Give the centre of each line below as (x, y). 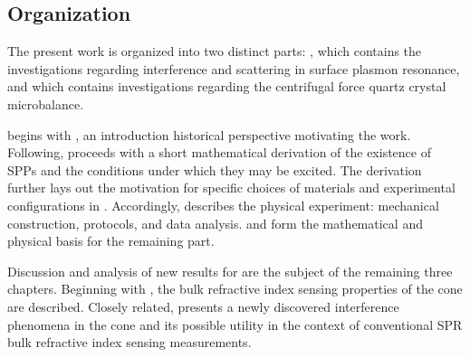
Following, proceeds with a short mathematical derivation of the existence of (219, 152)
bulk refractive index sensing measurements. (129, 342)
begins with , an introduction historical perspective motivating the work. (209, 134)
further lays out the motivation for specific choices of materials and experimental (231, 188)
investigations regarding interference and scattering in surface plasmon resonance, (234, 68)
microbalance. (46, 103)
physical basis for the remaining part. (111, 241)
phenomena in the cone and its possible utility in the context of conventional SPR (235, 324)
